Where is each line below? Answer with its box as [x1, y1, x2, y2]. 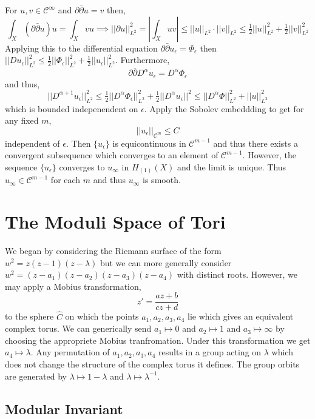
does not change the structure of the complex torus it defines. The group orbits [5, 357, 300, 370]
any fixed [5, 114, 39, 127]
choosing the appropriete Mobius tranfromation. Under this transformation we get [5, 334, 311, 346]
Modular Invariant [5, 399, 123, 418]
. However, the [242, 149, 296, 161]
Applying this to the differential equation [5, 41, 158, 54]
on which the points [65, 310, 139, 323]
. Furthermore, [115, 53, 170, 66]
